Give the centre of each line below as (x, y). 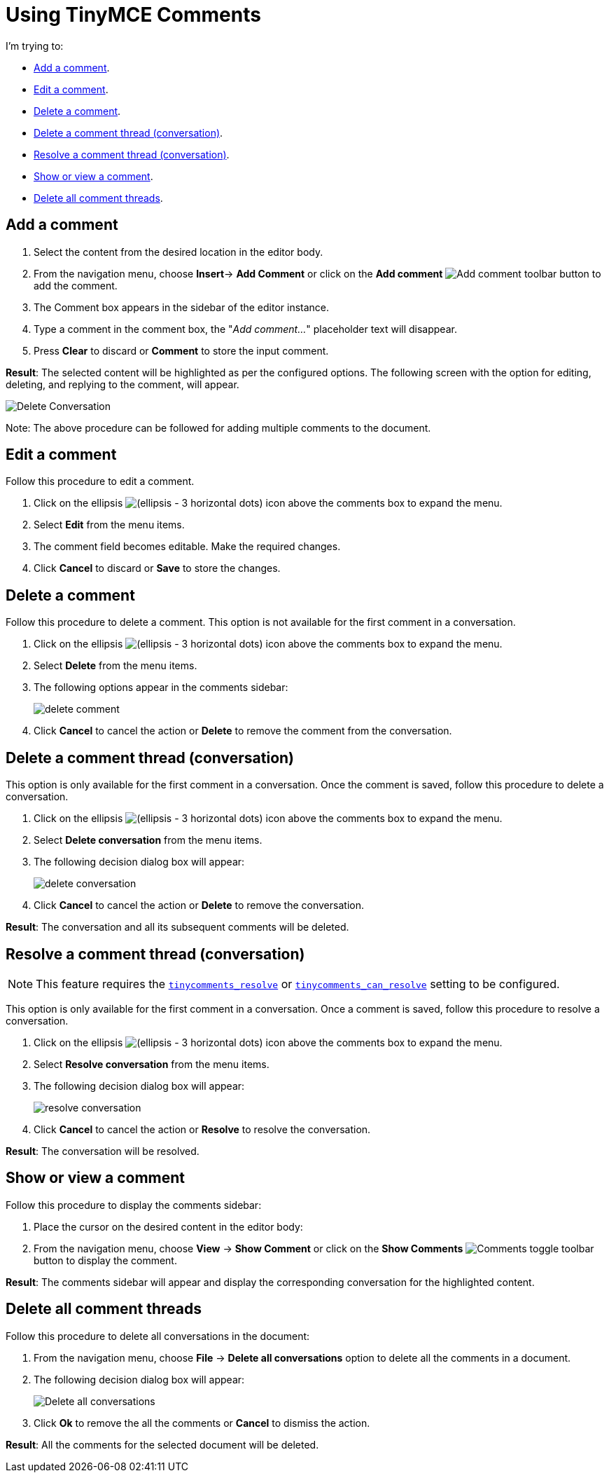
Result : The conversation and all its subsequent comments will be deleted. (177, 927)
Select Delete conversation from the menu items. (148, 840)
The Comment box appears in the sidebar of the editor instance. (182, 307)
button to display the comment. (105, 1260)
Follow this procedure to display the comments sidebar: (134, 1205)
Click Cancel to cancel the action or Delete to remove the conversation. (199, 905)
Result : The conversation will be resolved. (103, 1151)
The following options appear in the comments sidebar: (161, 687)
